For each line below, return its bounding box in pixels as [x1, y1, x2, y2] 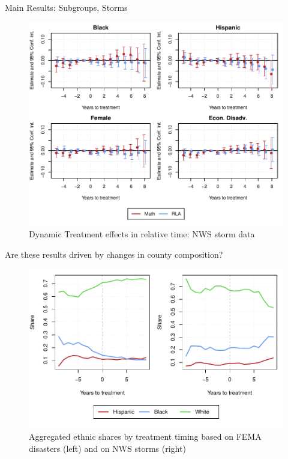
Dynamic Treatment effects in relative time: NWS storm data [29, 227, 255, 240]
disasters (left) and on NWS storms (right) [29, 442, 186, 454]
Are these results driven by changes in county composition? [5, 248, 223, 260]
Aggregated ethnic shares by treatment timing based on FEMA [29, 430, 262, 442]
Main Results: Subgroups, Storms [5, 1, 128, 13]
